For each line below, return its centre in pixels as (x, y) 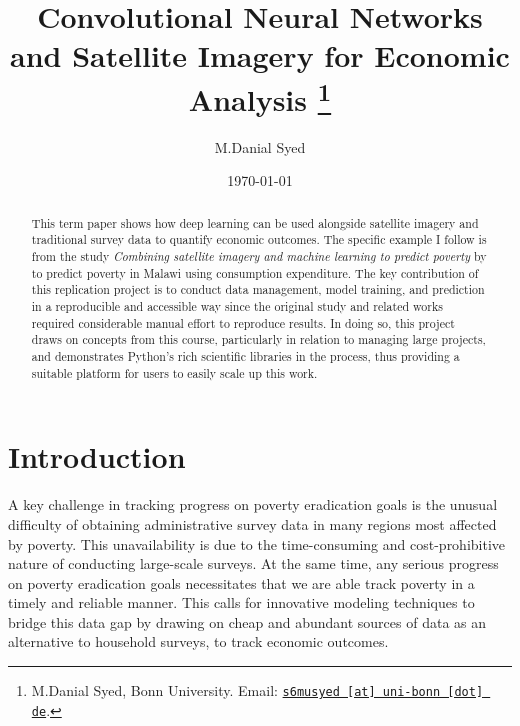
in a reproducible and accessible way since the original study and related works (237, 306)
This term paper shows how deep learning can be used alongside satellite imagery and (255, 222)
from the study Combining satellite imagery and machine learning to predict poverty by (259, 256)
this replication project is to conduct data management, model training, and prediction (258, 289)
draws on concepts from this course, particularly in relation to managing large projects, (258, 339)
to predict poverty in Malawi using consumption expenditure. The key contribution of (255, 272)
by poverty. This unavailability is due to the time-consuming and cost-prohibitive (257, 543)
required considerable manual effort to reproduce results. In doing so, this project (243, 322)
